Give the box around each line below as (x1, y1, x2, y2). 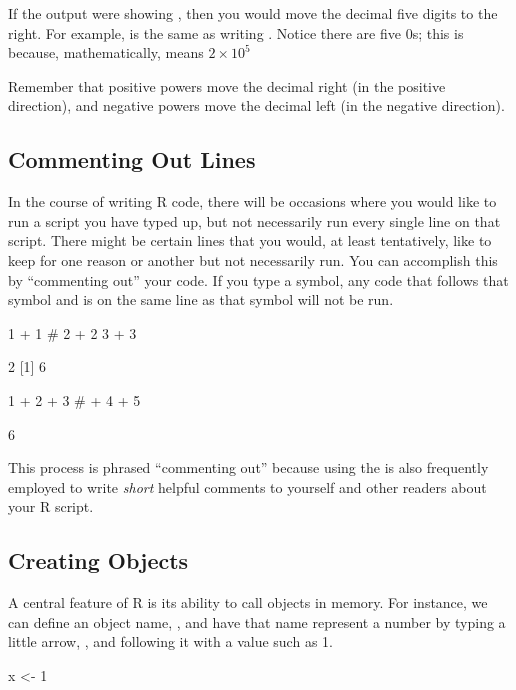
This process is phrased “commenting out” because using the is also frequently (8, 457, 489, 478)
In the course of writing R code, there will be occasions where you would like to (8, 191, 497, 212)
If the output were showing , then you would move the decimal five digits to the (8, 3, 498, 23)
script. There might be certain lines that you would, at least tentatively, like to (8, 230, 492, 251)
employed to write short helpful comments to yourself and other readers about (8, 476, 487, 497)
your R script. (8, 496, 94, 517)
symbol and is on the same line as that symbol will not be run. (8, 289, 394, 310)
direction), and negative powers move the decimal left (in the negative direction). (8, 95, 505, 116)
